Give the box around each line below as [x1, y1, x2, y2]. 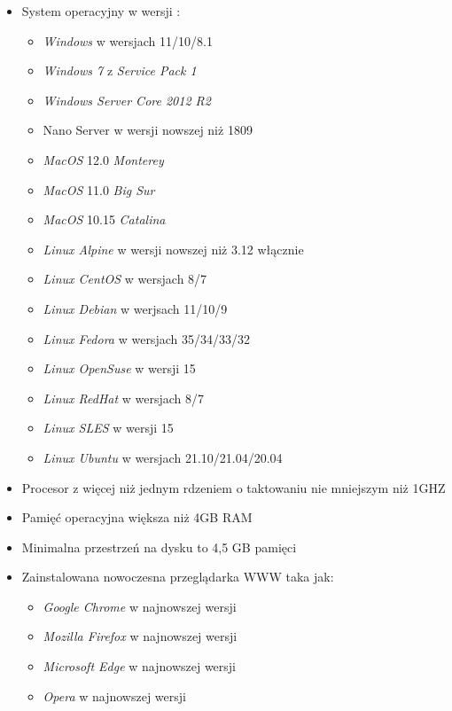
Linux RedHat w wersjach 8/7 [43, 388, 205, 407]
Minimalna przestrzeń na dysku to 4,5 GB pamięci [21, 537, 297, 556]
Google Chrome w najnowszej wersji [43, 597, 237, 615]
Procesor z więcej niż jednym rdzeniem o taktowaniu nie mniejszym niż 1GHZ [21, 478, 446, 496]
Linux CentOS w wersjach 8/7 [43, 270, 207, 288]
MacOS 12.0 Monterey [43, 150, 164, 168]
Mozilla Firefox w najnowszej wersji [43, 627, 238, 645]
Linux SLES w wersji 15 [43, 418, 174, 437]
